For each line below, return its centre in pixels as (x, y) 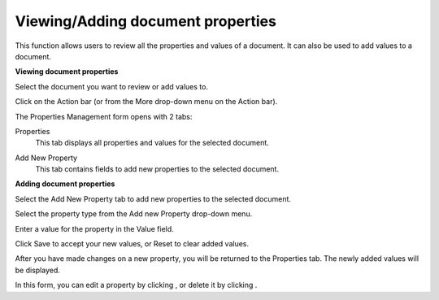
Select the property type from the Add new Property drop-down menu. (134, 214)
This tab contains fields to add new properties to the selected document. (157, 169)
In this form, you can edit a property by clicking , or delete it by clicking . (136, 285)
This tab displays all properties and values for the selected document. (152, 143)
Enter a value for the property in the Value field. (94, 228)
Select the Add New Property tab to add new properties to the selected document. (153, 198)
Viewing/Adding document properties (146, 21)
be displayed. (38, 270)
